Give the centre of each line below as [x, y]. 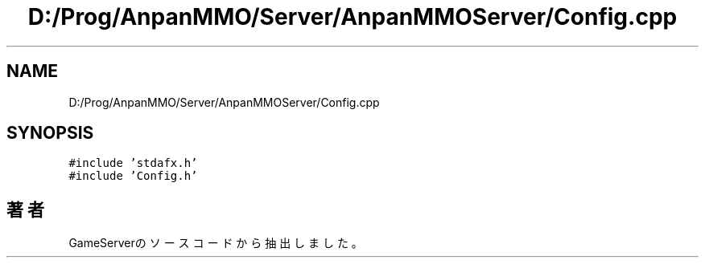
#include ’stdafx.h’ [133, 163]
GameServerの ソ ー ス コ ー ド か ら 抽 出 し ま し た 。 [216, 243]
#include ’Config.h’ [133, 176]
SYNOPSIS [50, 133]
